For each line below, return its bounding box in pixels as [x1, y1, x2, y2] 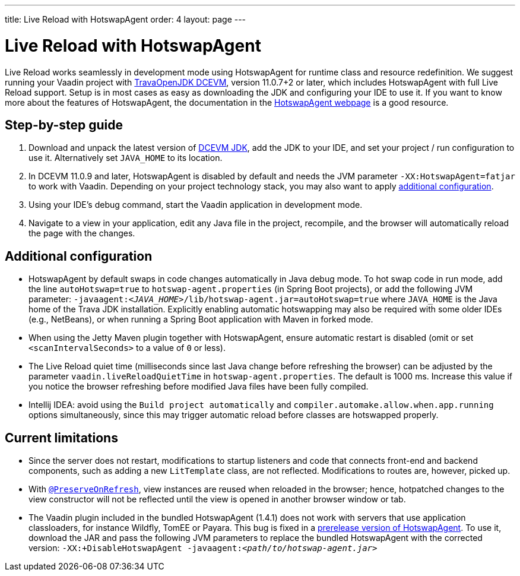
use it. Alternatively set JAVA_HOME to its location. [28, 153, 223, 163]
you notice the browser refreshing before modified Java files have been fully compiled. [28, 381, 369, 392]
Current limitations [5, 430, 118, 445]
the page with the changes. [28, 228, 135, 239]
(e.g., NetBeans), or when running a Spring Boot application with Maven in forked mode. [28, 314, 373, 325]
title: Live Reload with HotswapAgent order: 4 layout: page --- [5, 14, 246, 24]
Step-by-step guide [5, 117, 123, 132]
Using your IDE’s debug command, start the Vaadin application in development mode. [28, 200, 363, 210]
